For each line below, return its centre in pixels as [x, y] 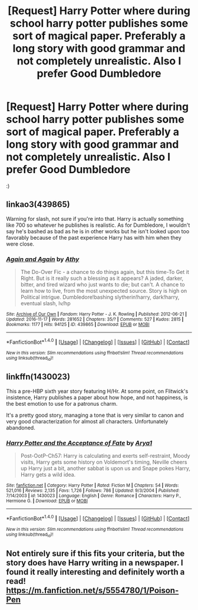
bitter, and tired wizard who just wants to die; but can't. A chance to [103, 285]
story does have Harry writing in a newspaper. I [95, 562]
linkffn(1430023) [38, 377]
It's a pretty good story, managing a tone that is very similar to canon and [95, 415]
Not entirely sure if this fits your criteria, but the [95, 553]
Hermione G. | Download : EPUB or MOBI [47, 501]
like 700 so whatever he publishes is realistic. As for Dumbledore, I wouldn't [98, 225]
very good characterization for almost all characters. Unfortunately [87, 421]
